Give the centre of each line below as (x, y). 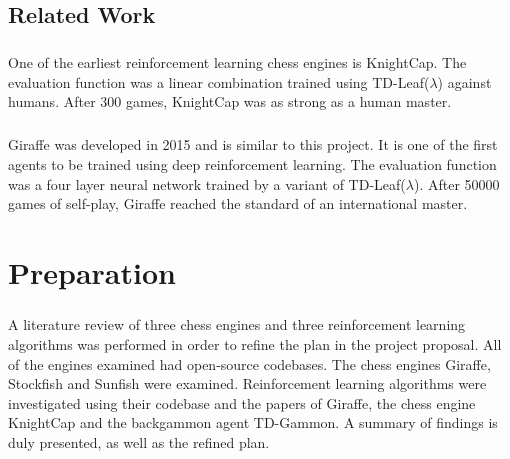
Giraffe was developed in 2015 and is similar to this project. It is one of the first (253, 144)
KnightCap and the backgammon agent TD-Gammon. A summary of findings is (253, 422)
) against (464, 81)
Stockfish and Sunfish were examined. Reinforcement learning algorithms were (247, 383)
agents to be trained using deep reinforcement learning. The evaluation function (252, 163)
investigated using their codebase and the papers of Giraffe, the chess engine (242, 402)
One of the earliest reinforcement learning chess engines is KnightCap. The (237, 62)
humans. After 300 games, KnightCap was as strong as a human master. (230, 101)
